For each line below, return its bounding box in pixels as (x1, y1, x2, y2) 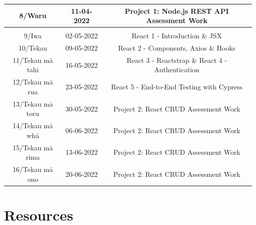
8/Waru (19, 10, 47, 21)
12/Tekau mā (12, 77, 53, 87)
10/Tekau (18, 43, 47, 53)
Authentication (154, 64, 199, 75)
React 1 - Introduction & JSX (131, 30, 222, 41)
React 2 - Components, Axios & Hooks (118, 43, 236, 53)
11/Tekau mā (12, 55, 53, 65)
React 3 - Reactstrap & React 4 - (127, 55, 227, 65)
